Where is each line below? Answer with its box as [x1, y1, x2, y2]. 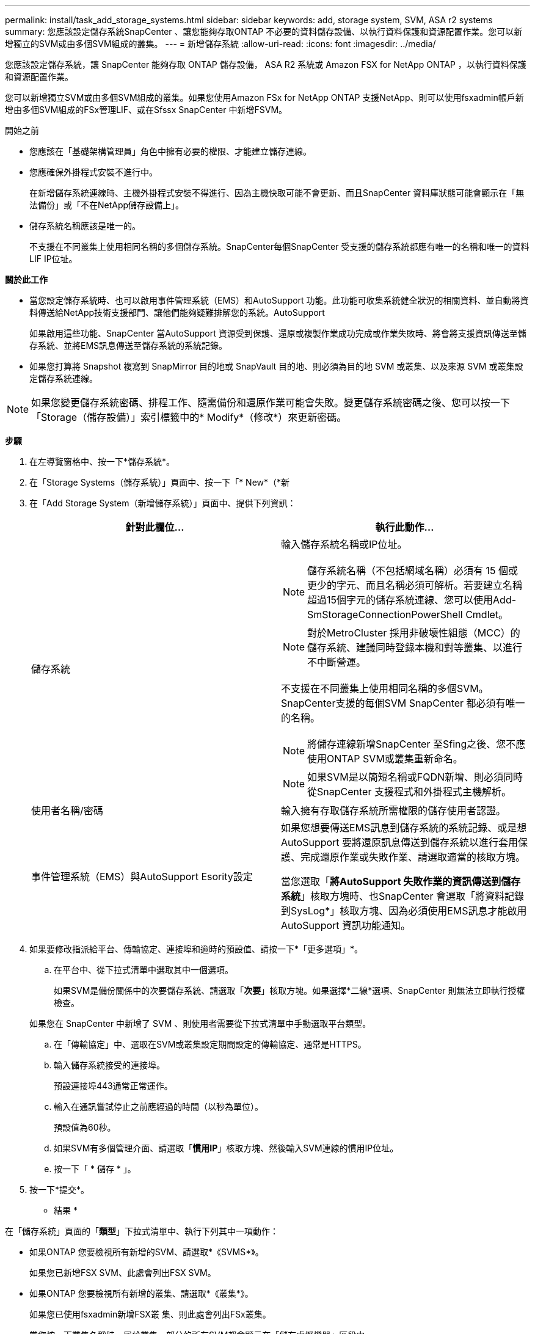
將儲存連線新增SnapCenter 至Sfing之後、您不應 [307, 738, 526, 750]
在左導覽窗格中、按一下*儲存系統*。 [29, 456, 175, 467]
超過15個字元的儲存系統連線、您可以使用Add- [307, 594, 517, 606]
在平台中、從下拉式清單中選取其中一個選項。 [54, 964, 233, 975]
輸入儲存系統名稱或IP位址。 [281, 538, 407, 550]
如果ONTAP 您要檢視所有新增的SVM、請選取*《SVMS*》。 [29, 1247, 264, 1257]
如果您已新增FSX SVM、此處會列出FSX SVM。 [29, 1267, 216, 1278]
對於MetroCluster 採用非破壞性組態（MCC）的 [307, 627, 520, 639]
